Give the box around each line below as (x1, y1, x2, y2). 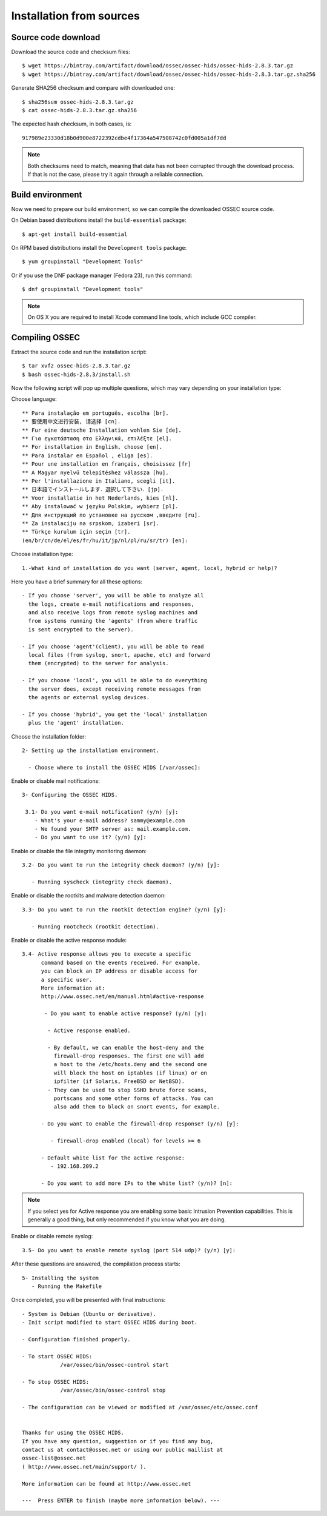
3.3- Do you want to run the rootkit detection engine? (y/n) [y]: (22, 906, 226, 913)
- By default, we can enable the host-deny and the (47, 1044, 204, 1051)
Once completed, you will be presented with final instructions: (11, 1296, 166, 1304)
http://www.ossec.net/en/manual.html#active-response (41, 993, 204, 1000)
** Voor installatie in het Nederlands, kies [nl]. (22, 494, 179, 501)
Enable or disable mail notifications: (11, 777, 100, 785)
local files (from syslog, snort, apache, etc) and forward (28, 652, 211, 659)
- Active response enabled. (47, 1027, 131, 1034)
